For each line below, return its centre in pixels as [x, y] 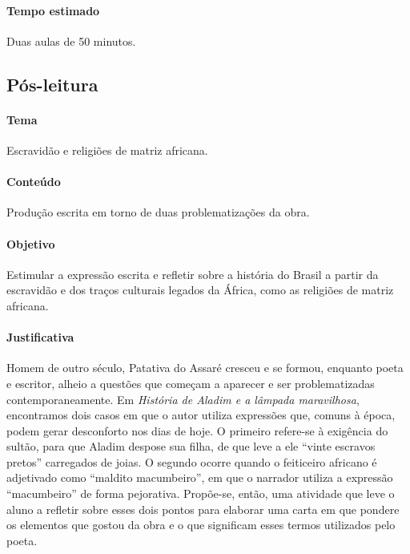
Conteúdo [34, 182]
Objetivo [31, 243]
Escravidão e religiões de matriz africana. [107, 150]
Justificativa [40, 337]
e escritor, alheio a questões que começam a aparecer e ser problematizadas [191, 383]
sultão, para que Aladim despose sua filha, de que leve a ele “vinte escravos [191, 446]
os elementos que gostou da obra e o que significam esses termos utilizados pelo [201, 525]
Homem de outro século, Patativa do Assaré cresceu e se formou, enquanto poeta [205, 368]
